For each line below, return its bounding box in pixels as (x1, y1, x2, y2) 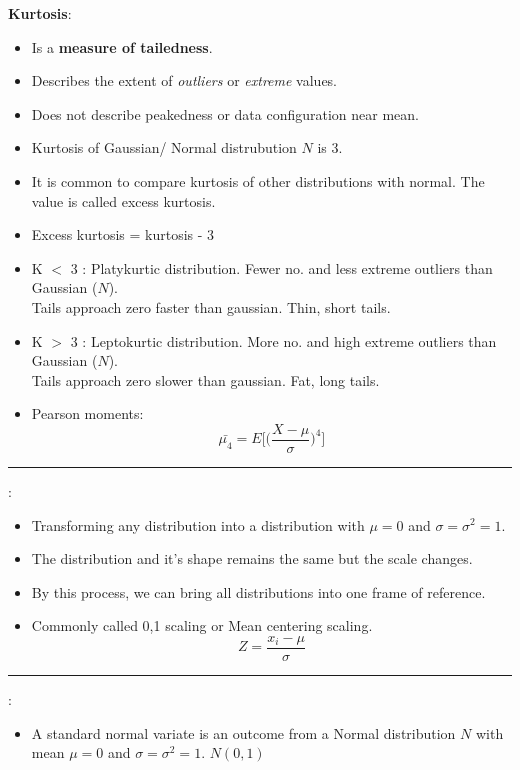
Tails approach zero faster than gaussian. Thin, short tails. (31, 296, 391, 317)
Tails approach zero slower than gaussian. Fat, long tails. (31, 369, 380, 390)
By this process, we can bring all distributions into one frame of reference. (31, 581, 486, 602)
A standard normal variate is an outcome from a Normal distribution (31, 722, 456, 743)
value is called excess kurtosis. (31, 190, 216, 211)
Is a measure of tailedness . (31, 36, 213, 57)
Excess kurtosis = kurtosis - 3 (31, 224, 215, 245)
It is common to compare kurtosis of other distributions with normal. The (31, 170, 485, 191)
